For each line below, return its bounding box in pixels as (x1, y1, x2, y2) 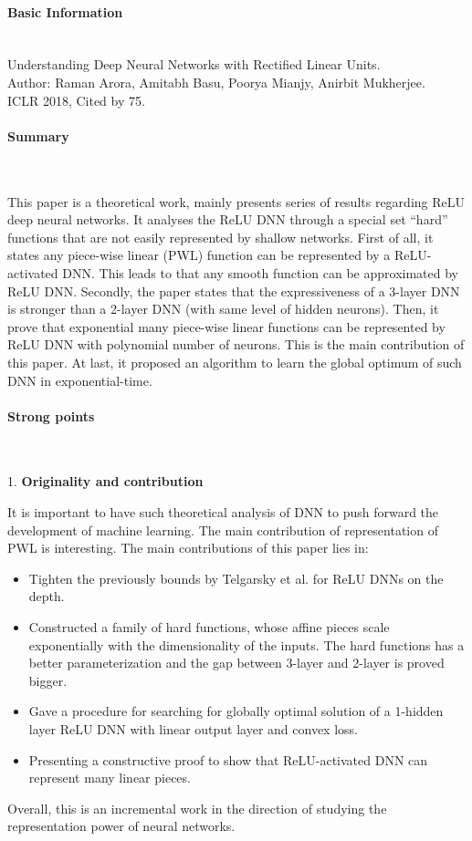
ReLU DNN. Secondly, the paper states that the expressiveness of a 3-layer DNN (7, 281, 460, 300)
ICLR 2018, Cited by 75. (7, 90, 145, 109)
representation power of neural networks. (7, 816, 236, 836)
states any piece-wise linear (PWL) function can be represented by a (7, 245, 391, 265)
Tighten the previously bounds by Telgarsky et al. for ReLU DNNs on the (28, 568, 444, 587)
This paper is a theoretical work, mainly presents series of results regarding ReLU (7, 192, 466, 211)
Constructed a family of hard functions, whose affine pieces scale (28, 618, 390, 637)
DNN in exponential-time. (7, 370, 152, 389)
